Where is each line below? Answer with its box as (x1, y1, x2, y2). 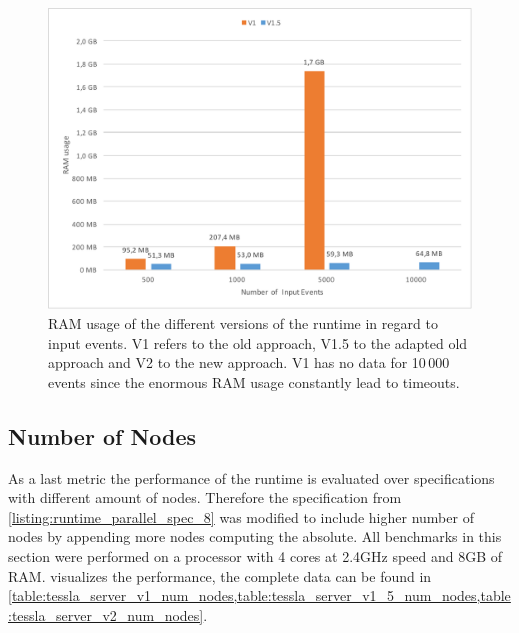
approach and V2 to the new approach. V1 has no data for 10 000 (48, 352, 450, 373)
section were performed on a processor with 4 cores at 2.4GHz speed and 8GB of (8, 545, 503, 566)
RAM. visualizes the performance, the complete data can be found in (8, 565, 432, 586)
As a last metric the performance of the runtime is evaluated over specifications (8, 467, 495, 488)
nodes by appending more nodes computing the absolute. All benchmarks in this (8, 526, 502, 547)
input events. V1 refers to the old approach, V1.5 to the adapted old (48, 332, 468, 353)
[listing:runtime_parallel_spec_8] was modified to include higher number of (8, 506, 474, 527)
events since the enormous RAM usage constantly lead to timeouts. (48, 371, 460, 392)
